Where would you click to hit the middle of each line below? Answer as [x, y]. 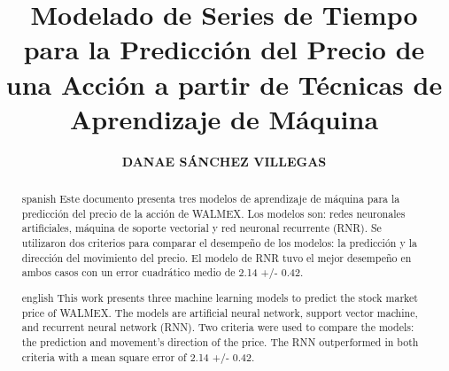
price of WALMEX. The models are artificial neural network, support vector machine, [220, 312]
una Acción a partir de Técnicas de [224, 84]
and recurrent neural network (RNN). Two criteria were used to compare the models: [218, 327]
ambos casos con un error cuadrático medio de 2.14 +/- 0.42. [163, 272]
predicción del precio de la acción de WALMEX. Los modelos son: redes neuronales [213, 213]
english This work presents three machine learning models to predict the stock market [220, 297]
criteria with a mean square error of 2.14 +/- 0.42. [138, 356]
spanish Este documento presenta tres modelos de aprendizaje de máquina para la [211, 199]
